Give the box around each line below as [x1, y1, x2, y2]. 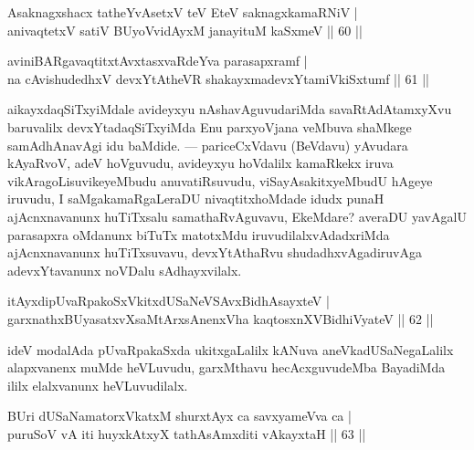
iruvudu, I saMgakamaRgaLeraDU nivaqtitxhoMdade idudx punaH [7, 189, 384, 208]
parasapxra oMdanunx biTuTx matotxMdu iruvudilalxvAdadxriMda [7, 225, 390, 244]
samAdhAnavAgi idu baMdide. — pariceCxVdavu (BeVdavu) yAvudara [7, 135, 408, 154]
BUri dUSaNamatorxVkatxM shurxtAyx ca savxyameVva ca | [7, 406, 352, 425]
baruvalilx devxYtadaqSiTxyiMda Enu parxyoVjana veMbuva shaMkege [7, 117, 412, 136]
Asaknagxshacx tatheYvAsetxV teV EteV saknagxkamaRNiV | [7, 3, 358, 21]
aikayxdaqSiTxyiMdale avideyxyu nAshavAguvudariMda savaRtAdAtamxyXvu [7, 99, 452, 119]
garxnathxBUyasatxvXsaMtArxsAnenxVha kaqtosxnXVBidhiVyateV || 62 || [7, 309, 434, 328]
